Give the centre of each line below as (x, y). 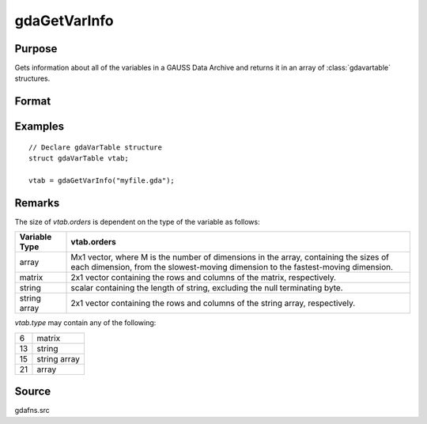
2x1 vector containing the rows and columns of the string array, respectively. (213, 303)
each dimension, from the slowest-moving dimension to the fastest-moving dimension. (232, 267)
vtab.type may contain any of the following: (85, 323)
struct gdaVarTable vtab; (79, 159)
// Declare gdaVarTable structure (95, 147)
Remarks (37, 203)
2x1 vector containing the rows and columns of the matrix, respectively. (203, 278)
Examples (40, 127)
